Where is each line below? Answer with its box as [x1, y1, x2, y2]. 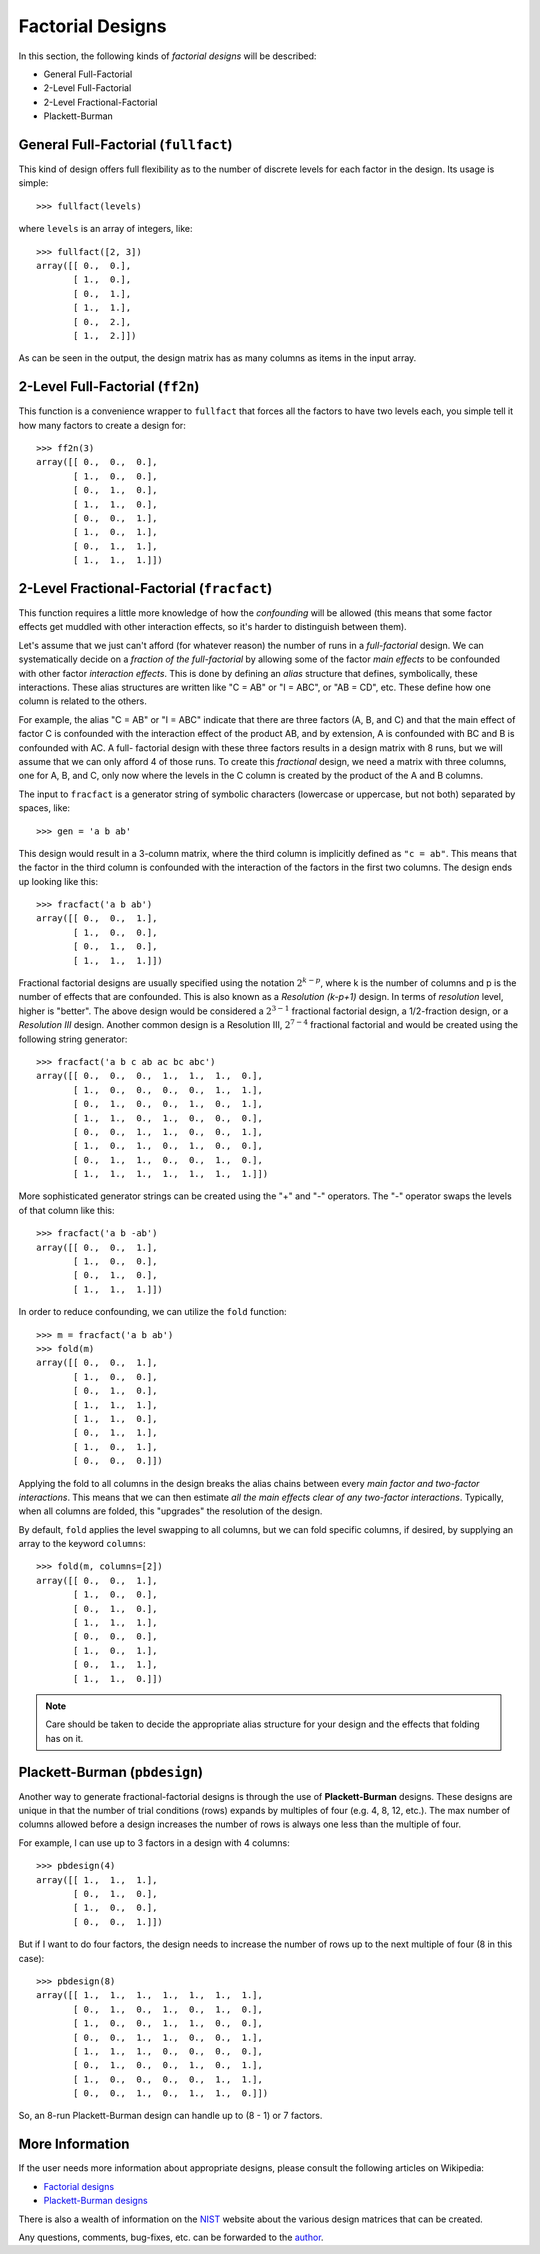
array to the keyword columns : [18, 1538, 147, 1550]
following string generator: [18, 1033, 128, 1045]
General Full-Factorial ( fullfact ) [18, 136, 233, 153]
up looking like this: [18, 875, 99, 887]
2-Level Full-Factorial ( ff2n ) [18, 378, 200, 395]
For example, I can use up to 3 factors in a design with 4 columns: [18, 1836, 290, 1849]
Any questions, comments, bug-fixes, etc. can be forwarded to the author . [18, 2231, 324, 2243]
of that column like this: [18, 1204, 115, 1216]
